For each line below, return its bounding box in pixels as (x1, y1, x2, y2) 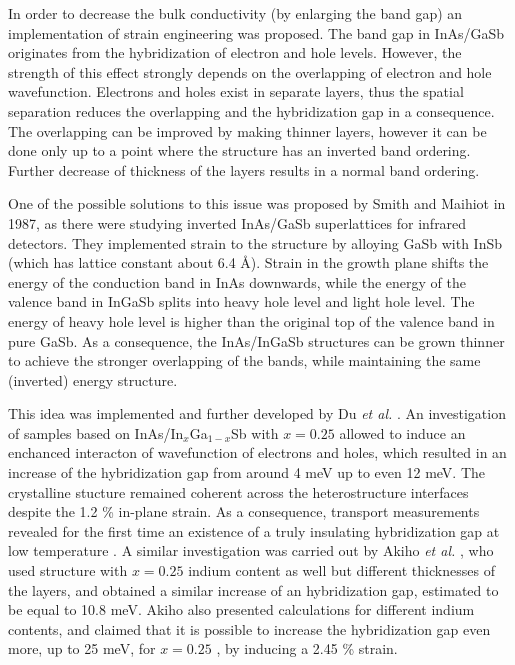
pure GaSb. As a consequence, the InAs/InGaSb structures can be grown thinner (8, 330, 505, 351)
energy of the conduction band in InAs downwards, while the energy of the (8, 271, 467, 292)
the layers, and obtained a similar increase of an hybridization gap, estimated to (8, 579, 499, 600)
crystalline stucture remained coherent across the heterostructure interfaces (8, 481, 469, 502)
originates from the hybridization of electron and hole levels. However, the (8, 42, 462, 63)
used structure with (8, 560, 128, 581)
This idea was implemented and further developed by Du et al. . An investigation (8, 403, 506, 424)
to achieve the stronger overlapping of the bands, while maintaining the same (8, 350, 481, 371)
